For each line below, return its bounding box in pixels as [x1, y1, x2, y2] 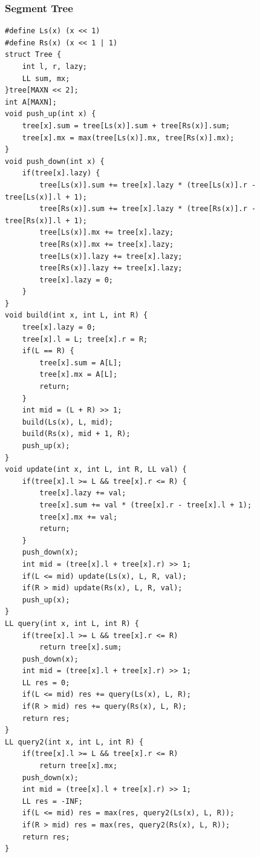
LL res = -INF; [22, 797, 83, 806]
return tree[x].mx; [39, 761, 118, 771]
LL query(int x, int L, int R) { [5, 619, 139, 628]
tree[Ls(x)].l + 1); [5, 192, 88, 201]
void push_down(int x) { [5, 157, 105, 166]
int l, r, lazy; [22, 62, 88, 71]
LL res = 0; [22, 678, 70, 687]
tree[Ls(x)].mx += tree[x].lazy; [39, 228, 174, 237]
